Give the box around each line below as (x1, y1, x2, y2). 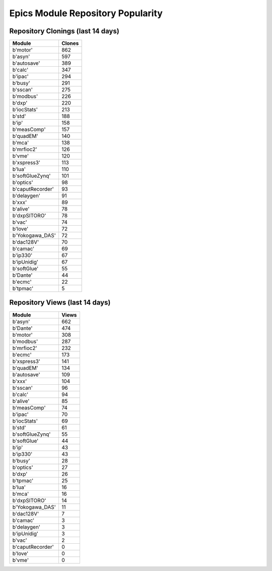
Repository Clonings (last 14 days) (9, 27, 119, 35)
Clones (61, 40, 79, 47)
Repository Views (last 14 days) (9, 298, 111, 307)
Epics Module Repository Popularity (9, 8, 163, 19)
